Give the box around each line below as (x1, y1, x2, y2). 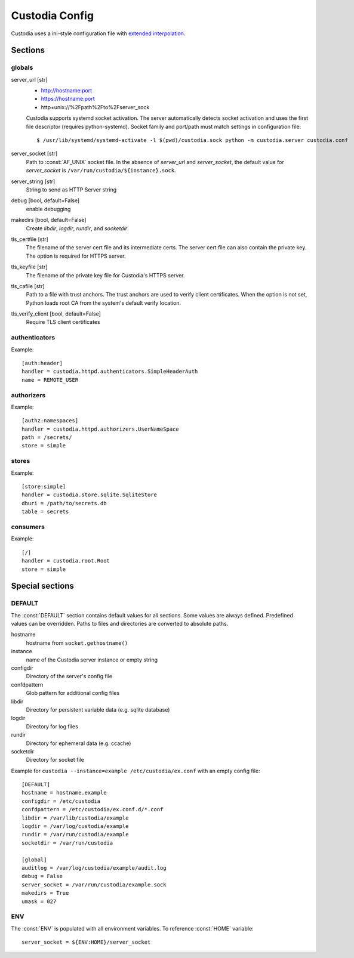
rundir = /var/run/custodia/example (21, 831, 129, 838)
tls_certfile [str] (11, 236, 49, 243)
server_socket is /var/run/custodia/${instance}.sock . (26, 167, 176, 174)
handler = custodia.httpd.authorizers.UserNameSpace (21, 425, 179, 432)
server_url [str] (11, 76, 48, 83)
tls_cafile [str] (11, 282, 45, 289)
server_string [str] (11, 178, 56, 185)
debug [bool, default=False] (11, 197, 80, 204)
